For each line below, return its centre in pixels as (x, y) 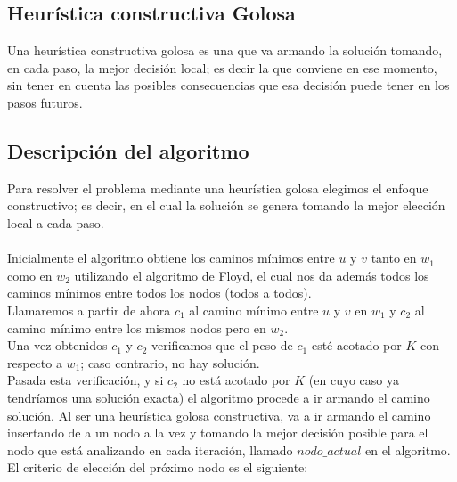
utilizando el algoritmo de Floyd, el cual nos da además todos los (252, 275)
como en (30, 275)
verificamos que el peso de (222, 345)
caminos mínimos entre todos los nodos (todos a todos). (159, 293)
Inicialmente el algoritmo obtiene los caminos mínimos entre (171, 258)
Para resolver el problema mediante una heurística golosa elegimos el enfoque (218, 188)
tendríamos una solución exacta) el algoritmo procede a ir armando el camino (219, 397)
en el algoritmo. (408, 449)
